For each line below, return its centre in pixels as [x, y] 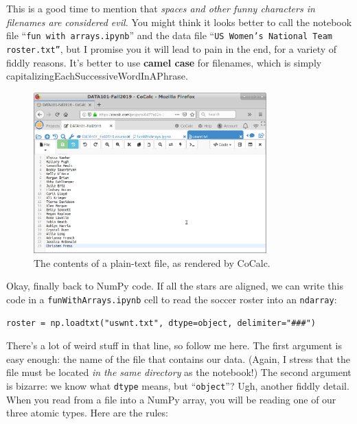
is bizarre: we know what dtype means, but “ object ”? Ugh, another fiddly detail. [178, 386]
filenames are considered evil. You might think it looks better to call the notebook [179, 22]
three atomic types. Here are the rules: [87, 413]
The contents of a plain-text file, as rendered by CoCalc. [152, 262]
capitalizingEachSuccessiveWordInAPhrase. [97, 76]
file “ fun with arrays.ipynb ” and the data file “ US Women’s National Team [169, 35]
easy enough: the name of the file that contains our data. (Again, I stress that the [178, 358]
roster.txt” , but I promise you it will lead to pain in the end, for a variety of [172, 48]
